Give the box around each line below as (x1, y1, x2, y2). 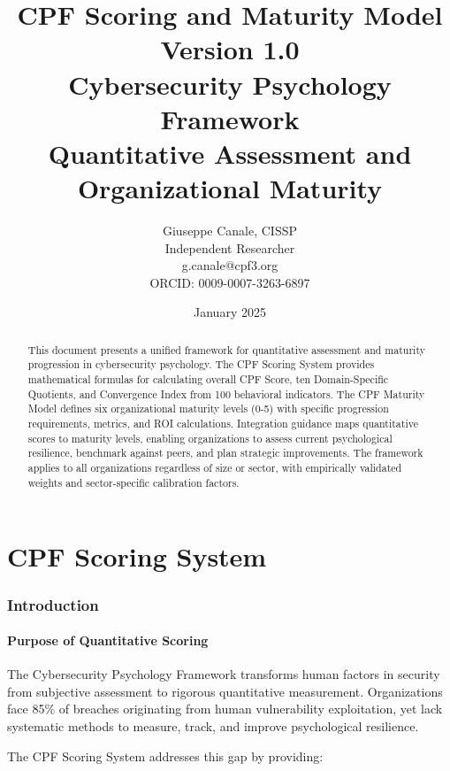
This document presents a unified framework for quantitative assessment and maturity (27, 342, 425, 357)
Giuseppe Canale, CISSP (162, 221, 298, 240)
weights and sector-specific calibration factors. (27, 474, 240, 490)
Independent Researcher (164, 238, 295, 257)
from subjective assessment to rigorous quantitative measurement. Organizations (7, 682, 443, 700)
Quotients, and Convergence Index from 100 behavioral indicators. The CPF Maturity (27, 386, 425, 401)
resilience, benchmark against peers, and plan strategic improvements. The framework (27, 445, 423, 460)
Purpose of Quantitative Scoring (7, 631, 209, 650)
